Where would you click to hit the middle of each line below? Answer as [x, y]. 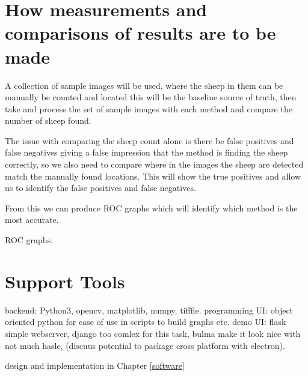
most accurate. [32, 220]
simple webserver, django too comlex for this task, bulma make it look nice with [153, 333]
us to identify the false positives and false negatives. [100, 188]
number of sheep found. [48, 120]
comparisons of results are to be [140, 33]
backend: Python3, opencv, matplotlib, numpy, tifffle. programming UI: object [149, 310]
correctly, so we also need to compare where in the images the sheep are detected [154, 164]
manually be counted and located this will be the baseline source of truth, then [151, 97]
